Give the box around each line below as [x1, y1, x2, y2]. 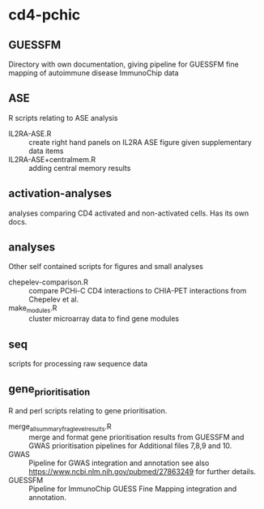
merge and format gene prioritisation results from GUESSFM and [28, 432, 245, 442]
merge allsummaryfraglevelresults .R [8, 421, 112, 433]
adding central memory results [28, 163, 131, 173]
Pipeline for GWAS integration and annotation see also [28, 458, 210, 468]
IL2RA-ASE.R [8, 128, 52, 139]
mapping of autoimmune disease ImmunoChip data [8, 68, 180, 78]
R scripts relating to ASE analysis [8, 113, 118, 122]
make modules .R [8, 303, 57, 315]
